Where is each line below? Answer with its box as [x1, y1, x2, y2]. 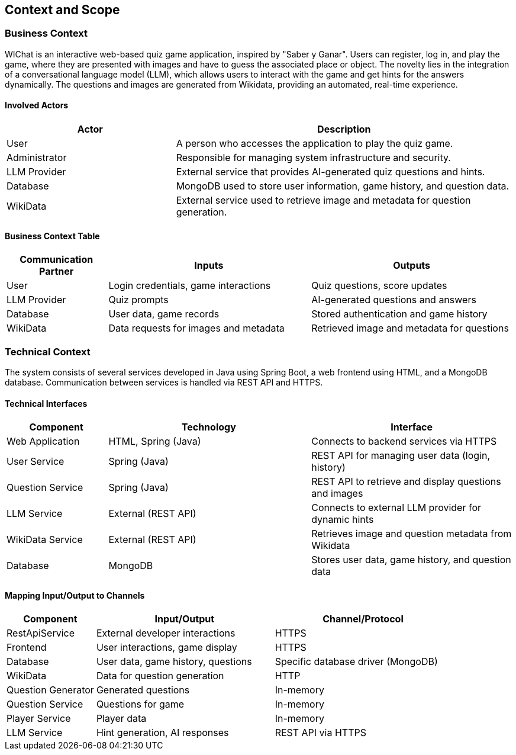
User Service [7, 455, 64, 468]
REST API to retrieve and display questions [311, 476, 501, 488]
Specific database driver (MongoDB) [275, 656, 438, 668]
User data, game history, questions [96, 656, 252, 668]
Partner [39, 265, 74, 278]
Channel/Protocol [322, 613, 404, 625]
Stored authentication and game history [311, 308, 488, 320]
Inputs [194, 259, 224, 272]
